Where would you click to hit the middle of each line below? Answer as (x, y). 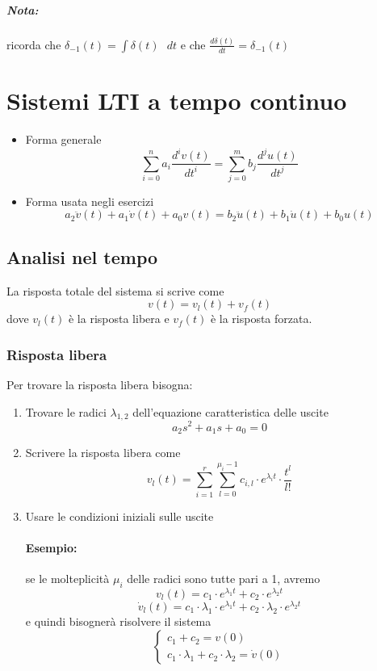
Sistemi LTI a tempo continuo (177, 101)
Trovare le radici (66, 411)
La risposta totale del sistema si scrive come (115, 290)
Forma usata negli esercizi (90, 201)
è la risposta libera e (119, 319)
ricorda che (34, 44)
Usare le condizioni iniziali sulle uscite (119, 516)
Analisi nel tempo (82, 256)
